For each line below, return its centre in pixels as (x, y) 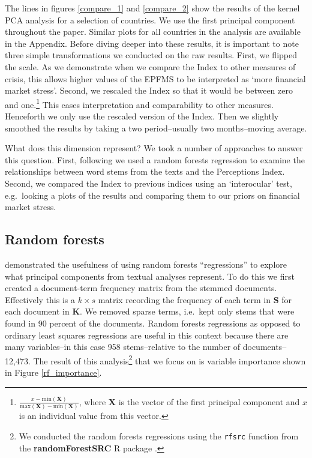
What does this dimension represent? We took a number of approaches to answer (154, 148)
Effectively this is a (40, 299)
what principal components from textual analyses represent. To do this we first (150, 276)
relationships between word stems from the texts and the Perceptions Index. (145, 171)
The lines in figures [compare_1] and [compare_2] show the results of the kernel (152, 8)
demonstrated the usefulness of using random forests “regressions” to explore (146, 264)
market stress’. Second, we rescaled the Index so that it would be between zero (149, 90)
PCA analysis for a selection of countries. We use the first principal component (150, 20)
